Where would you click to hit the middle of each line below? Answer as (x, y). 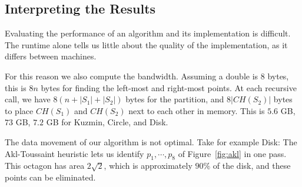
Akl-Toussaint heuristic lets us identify (74, 153)
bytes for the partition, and (175, 99)
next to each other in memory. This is (197, 110)
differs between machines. (51, 56)
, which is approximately (148, 166)
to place (19, 110)
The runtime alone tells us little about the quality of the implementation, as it (146, 44)
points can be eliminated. (50, 177)
